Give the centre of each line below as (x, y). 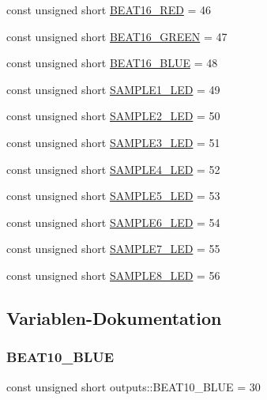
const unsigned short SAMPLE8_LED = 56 (113, 275)
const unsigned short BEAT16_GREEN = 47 (117, 36)
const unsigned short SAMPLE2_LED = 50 (113, 116)
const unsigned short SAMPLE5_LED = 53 (113, 196)
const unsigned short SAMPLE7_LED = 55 (113, 249)
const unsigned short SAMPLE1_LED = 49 (113, 89)
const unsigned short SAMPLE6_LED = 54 (113, 222)
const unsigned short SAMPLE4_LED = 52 (113, 169)
